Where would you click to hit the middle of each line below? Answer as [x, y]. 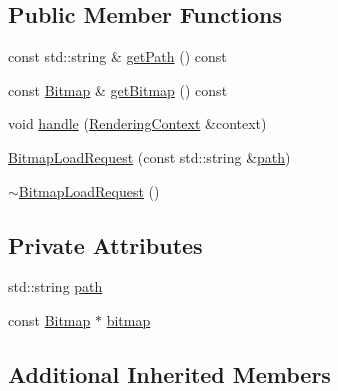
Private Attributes [105, 244]
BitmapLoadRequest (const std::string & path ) [149, 156]
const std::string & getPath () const [117, 56]
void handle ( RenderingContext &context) [137, 123]
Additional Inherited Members [169, 373]
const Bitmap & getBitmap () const [118, 89]
